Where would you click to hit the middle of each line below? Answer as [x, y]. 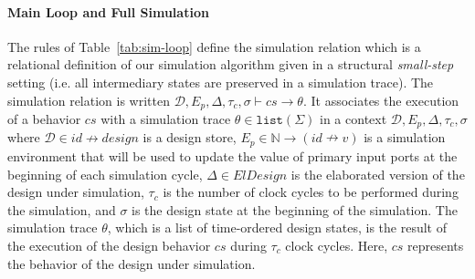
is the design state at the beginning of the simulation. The [295, 209]
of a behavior [44, 119]
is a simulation [405, 137]
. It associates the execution [381, 100]
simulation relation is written [89, 100]
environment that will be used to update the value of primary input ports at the [232, 155]
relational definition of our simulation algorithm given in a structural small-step [231, 64]
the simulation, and [62, 209]
